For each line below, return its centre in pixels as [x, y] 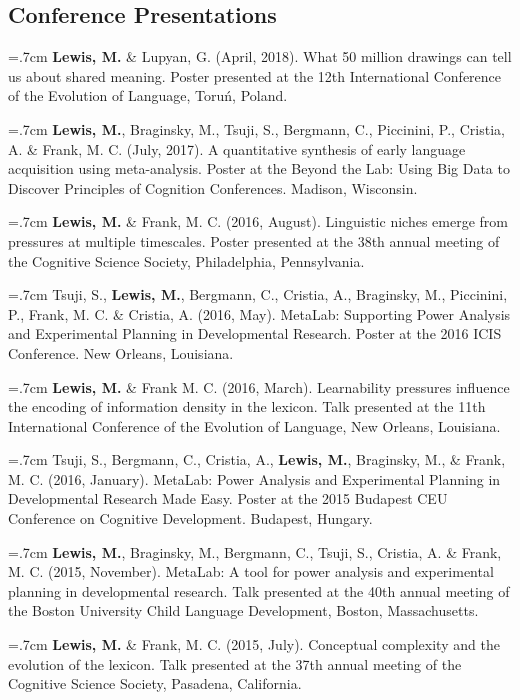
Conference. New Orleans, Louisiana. [121, 352]
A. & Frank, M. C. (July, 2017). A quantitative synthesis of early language [237, 148]
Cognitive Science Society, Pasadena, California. [155, 683]
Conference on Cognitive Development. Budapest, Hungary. [190, 518]
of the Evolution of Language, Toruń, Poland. [148, 95]
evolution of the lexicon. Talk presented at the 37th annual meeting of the [235, 663]
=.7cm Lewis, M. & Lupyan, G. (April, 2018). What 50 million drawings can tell [260, 56]
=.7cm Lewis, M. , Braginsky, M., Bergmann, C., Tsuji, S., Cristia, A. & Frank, [255, 551]
